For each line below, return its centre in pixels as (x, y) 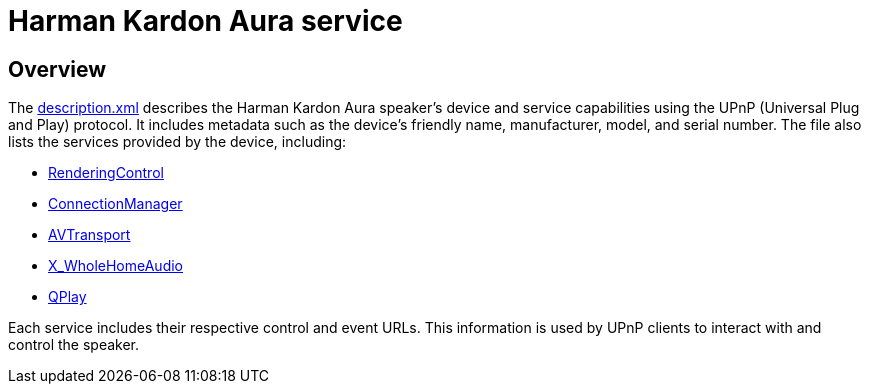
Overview (57, 69)
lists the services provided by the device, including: (177, 142)
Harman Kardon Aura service (205, 21)
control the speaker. (74, 345)
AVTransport (89, 235)
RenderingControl (106, 173)
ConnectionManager (115, 204)
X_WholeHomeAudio (116, 266)
